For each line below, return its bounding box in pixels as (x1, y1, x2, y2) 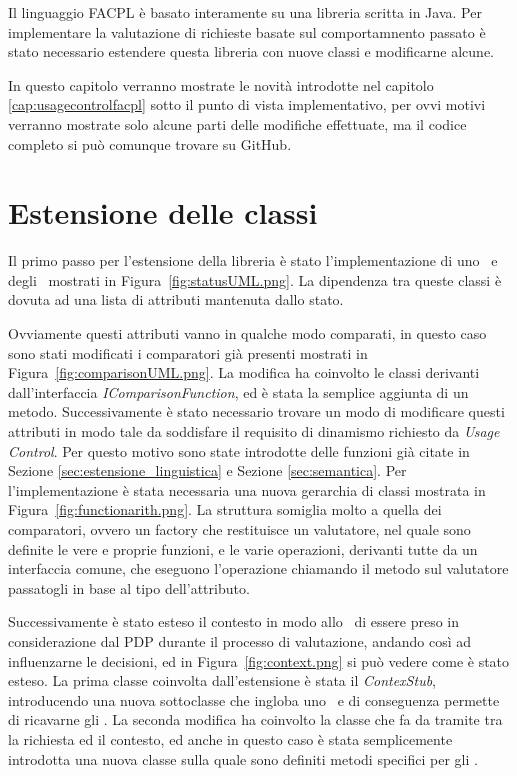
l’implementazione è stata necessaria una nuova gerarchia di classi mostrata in (8, 479, 486, 500)
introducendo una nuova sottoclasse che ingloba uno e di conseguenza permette (8, 689, 500, 710)
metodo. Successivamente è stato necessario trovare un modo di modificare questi (8, 401, 505, 422)
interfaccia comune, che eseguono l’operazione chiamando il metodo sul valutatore (8, 558, 509, 579)
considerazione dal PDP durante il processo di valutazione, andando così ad (8, 630, 472, 651)
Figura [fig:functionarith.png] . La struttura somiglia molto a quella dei (8, 499, 442, 520)
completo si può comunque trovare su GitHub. (8, 133, 292, 154)
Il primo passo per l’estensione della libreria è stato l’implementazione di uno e (8, 250, 498, 271)
